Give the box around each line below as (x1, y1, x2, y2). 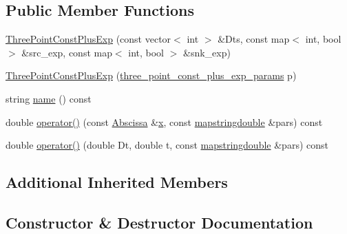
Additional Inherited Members (6, 171, 228, 193)
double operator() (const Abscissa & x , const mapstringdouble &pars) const (6, 114, 323, 129)
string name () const (6, 91, 92, 105)
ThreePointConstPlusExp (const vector (6, 32, 171, 46)
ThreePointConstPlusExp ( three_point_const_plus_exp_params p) (6, 68, 297, 83)
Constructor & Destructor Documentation (6, 211, 313, 233)
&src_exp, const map (21, 45, 112, 59)
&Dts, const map (218, 32, 290, 46)
